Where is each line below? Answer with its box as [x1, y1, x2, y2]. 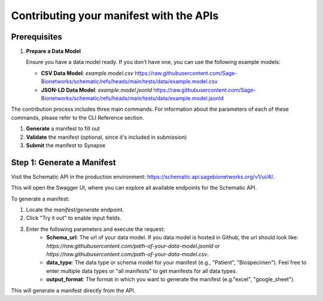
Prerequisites [11, 32, 62, 42]
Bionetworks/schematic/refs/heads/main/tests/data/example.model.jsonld [41, 95, 224, 102]
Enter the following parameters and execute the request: [26, 225, 165, 233]
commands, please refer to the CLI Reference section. [11, 114, 145, 121]
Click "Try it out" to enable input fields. [26, 214, 122, 221]
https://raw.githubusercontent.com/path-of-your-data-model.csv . [46, 251, 209, 257]
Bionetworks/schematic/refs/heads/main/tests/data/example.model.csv [41, 78, 218, 85]
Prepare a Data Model [26, 48, 81, 55]
